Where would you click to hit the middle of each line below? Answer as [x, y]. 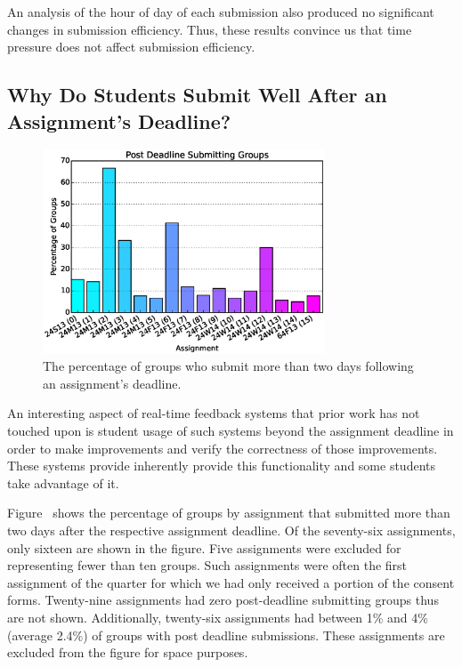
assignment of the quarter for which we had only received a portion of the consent [231, 582]
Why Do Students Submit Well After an [197, 95]
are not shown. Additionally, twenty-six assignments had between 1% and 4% [218, 617]
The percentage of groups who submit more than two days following [228, 366]
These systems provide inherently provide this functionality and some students [222, 466]
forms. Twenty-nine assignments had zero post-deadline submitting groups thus [223, 600]
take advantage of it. [63, 482]
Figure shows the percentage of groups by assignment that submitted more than [229, 513]
